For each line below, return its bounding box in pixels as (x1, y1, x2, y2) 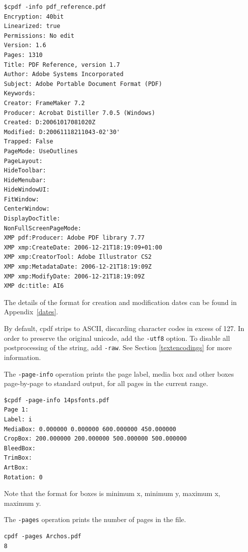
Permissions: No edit (4, 32, 75, 39)
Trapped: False (4, 138, 54, 145)
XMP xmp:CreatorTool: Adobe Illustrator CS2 (4, 253, 152, 261)
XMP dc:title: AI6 (4, 282, 64, 290)
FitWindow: (4, 195, 39, 203)
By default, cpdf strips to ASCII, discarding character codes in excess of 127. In (4, 323, 245, 333)
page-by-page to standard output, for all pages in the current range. (4, 378, 208, 388)
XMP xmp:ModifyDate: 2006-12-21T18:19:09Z (4, 273, 145, 280)
